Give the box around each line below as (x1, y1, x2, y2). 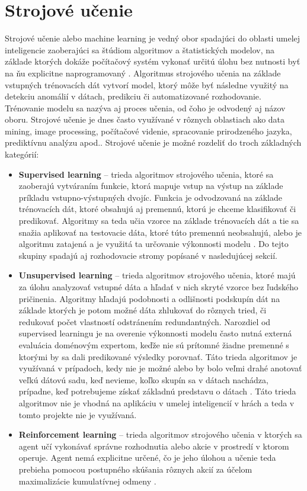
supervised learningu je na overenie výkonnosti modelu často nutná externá (18, 327, 292, 339)
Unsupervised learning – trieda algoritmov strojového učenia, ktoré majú (18, 269, 296, 281)
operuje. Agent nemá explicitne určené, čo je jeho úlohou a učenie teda (18, 451, 276, 464)
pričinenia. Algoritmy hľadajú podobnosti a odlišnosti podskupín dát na (18, 292, 280, 304)
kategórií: (5, 148, 39, 161)
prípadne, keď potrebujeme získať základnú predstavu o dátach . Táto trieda (18, 385, 296, 397)
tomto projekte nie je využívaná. (18, 408, 137, 421)
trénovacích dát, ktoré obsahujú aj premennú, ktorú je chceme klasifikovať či (18, 203, 296, 215)
